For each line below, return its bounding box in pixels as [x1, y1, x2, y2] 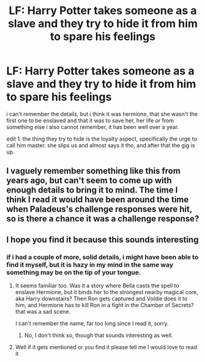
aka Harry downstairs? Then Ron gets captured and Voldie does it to [15, 295, 188, 303]
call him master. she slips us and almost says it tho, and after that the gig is [6, 141, 195, 149]
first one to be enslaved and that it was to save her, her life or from [6, 117, 174, 124]
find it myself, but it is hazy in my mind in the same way [6, 260, 173, 269]
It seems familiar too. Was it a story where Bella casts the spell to [15, 282, 179, 289]
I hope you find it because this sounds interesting [6, 234, 199, 245]
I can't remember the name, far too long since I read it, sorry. [15, 320, 170, 327]
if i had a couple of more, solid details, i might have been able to [6, 253, 199, 261]
